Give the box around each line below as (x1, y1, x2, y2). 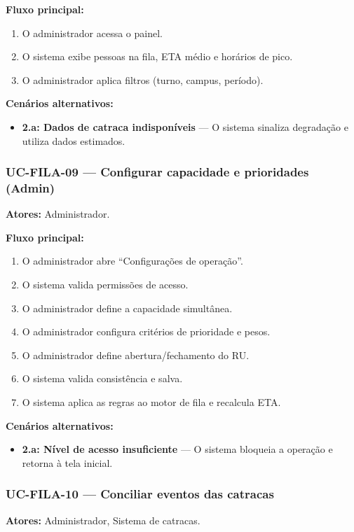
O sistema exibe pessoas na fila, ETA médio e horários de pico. (22, 49, 293, 64)
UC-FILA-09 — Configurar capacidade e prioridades (6, 163, 309, 181)
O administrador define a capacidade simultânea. (22, 300, 233, 315)
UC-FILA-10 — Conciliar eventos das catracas (6, 485, 274, 503)
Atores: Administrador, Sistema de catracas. (6, 512, 200, 527)
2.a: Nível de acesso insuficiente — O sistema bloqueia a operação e (22, 442, 333, 456)
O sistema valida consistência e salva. (22, 371, 183, 386)
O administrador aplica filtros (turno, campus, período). (22, 72, 264, 87)
